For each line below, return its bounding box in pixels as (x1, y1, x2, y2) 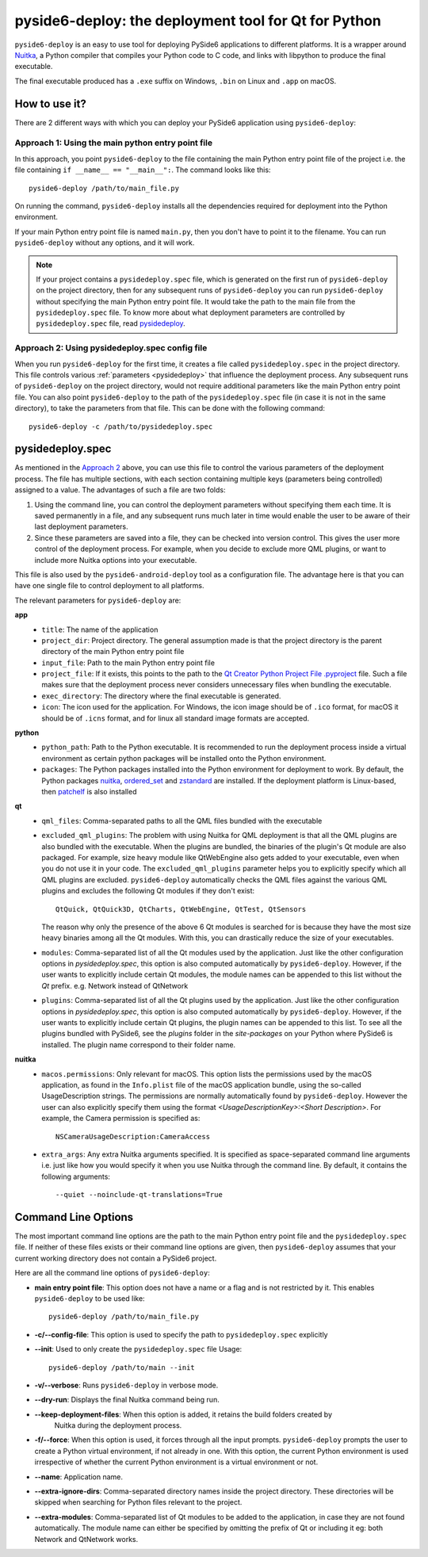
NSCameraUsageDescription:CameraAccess (55, 1132, 210, 1141)
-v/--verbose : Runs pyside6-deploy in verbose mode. (34, 1380, 219, 1390)
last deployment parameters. (34, 522, 128, 531)
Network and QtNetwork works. (34, 1534, 139, 1544)
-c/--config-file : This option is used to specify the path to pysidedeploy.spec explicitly (34, 1329, 328, 1339)
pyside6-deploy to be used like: (34, 1293, 146, 1303)
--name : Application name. (34, 1471, 123, 1482)
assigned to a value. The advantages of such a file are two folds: (14, 485, 226, 495)
